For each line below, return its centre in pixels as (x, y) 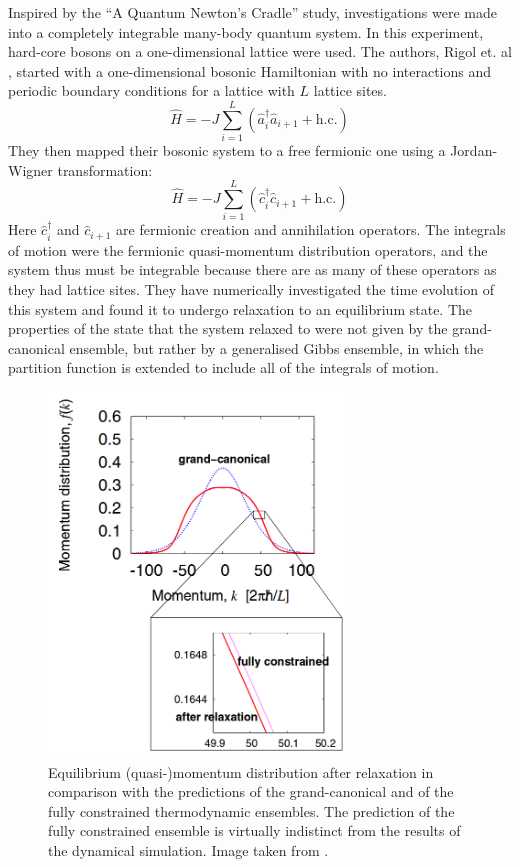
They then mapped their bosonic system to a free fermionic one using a (227, 150)
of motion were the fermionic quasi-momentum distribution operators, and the (248, 249)
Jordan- (474, 150)
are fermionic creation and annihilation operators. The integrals (311, 229)
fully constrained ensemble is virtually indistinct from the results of (254, 830)
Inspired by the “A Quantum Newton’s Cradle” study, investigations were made (252, 12)
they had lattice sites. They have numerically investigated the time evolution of (251, 289)
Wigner (30, 169)
